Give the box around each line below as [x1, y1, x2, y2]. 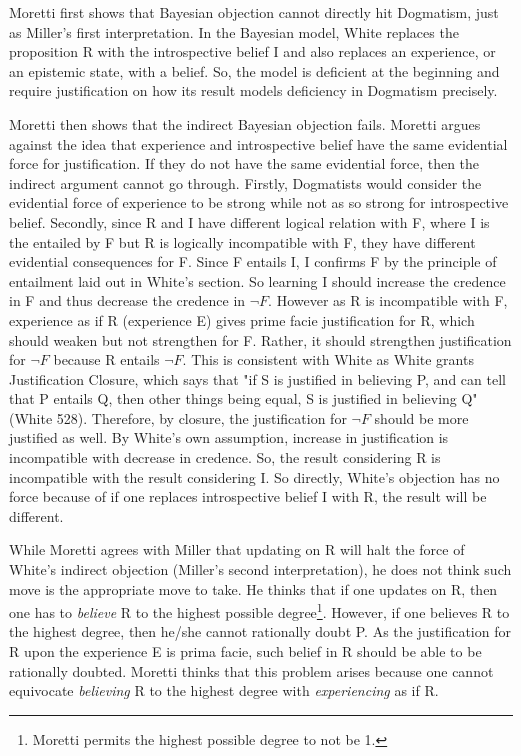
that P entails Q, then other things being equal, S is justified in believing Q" [9, 388, 478, 409]
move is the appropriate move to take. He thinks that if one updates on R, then [9, 578, 498, 599]
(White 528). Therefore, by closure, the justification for [9, 407, 347, 428]
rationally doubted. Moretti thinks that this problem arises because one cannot [9, 660, 494, 681]
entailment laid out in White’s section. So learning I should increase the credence [9, 270, 506, 291]
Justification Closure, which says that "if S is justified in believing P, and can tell [9, 368, 506, 389]
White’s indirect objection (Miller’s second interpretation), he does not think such [9, 559, 512, 580]
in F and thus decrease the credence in [9, 290, 246, 311]
